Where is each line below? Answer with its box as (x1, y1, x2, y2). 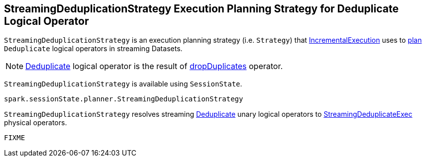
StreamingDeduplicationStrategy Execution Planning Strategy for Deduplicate (4, 2, 399, 15)
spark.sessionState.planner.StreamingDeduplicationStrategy (4, 95, 243, 103)
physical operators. (4, 118, 67, 127)
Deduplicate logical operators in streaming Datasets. (4, 44, 183, 53)
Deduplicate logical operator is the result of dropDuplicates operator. (25, 61, 283, 72)
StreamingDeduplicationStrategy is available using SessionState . (4, 80, 242, 88)
